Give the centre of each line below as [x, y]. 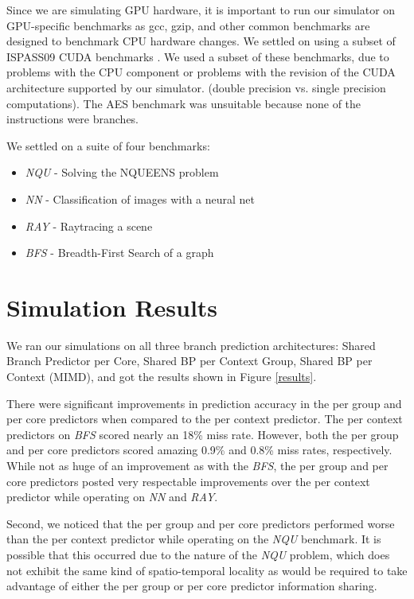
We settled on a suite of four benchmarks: [108, 145]
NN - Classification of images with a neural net [140, 198]
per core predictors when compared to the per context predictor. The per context [205, 419]
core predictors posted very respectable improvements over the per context [188, 481]
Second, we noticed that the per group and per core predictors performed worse [201, 523]
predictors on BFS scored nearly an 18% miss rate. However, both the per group [203, 434]
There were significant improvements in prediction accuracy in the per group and [204, 403]
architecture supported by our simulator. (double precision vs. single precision [196, 87]
